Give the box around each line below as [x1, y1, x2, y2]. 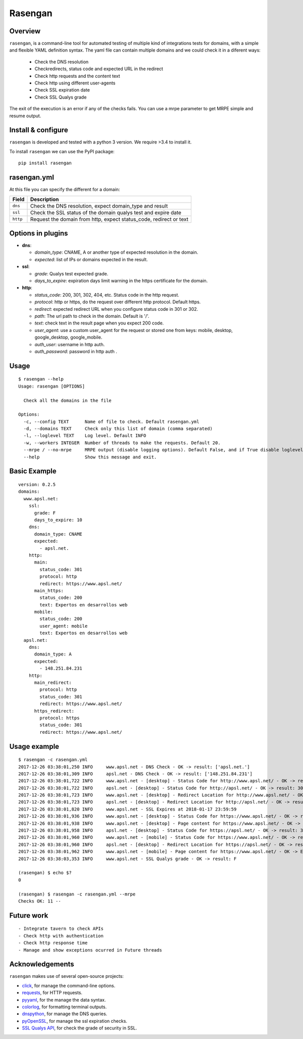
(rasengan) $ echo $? [18, 870, 72, 876]
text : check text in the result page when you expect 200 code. [34, 320, 164, 326]
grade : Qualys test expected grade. [34, 270, 109, 276]
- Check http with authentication [18, 933, 104, 938]
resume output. [9, 113, 41, 119]
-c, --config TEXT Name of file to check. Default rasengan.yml [23, 418, 199, 424]
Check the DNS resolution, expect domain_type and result [30, 202, 168, 209]
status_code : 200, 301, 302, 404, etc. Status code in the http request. [34, 292, 179, 298]
